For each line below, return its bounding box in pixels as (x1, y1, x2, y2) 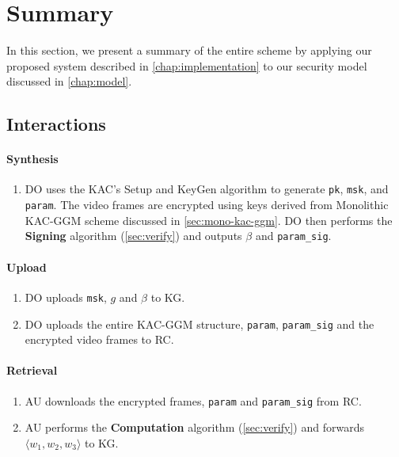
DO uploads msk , (25, 288, 107, 305)
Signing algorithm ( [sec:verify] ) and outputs (25, 227, 242, 244)
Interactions (6, 112, 106, 136)
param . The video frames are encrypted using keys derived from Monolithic (25, 196, 389, 213)
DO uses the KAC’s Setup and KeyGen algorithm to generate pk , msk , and (25, 181, 389, 197)
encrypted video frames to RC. (25, 331, 174, 348)
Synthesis (6, 150, 59, 167)
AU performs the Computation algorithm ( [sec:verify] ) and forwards (25, 419, 364, 436)
